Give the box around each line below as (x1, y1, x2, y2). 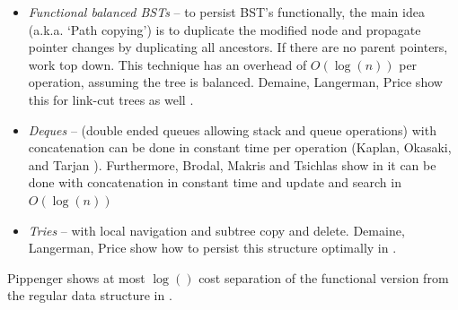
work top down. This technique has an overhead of (28, 55, 307, 73)
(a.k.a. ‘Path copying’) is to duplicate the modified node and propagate (28, 20, 421, 39)
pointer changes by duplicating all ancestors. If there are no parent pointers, (28, 38, 448, 56)
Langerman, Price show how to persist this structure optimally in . (28, 238, 397, 257)
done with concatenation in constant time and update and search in (28, 173, 401, 192)
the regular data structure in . (7, 286, 172, 305)
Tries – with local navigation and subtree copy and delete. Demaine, (28, 220, 405, 239)
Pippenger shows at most (7, 268, 145, 287)
